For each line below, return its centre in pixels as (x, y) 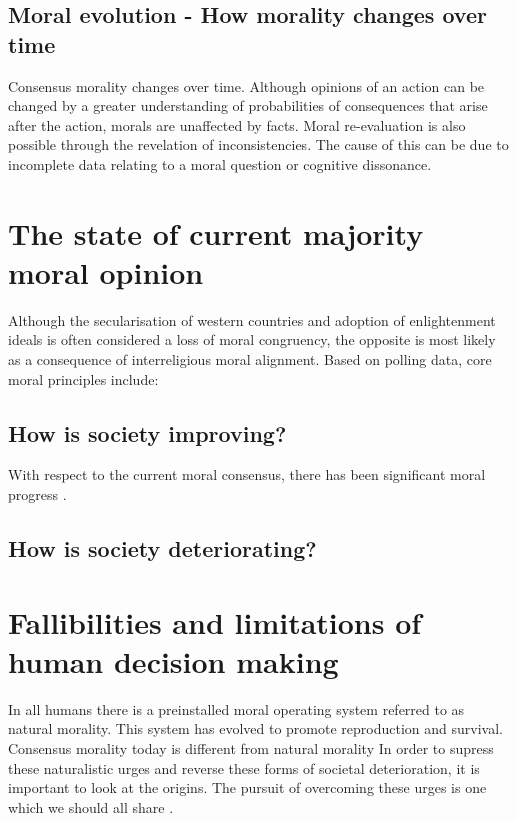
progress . (37, 494)
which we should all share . (91, 806)
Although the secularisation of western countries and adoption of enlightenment (252, 319)
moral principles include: (83, 378)
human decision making (173, 660)
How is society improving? (147, 432)
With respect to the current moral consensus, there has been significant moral (247, 474)
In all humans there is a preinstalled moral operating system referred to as (236, 708)
